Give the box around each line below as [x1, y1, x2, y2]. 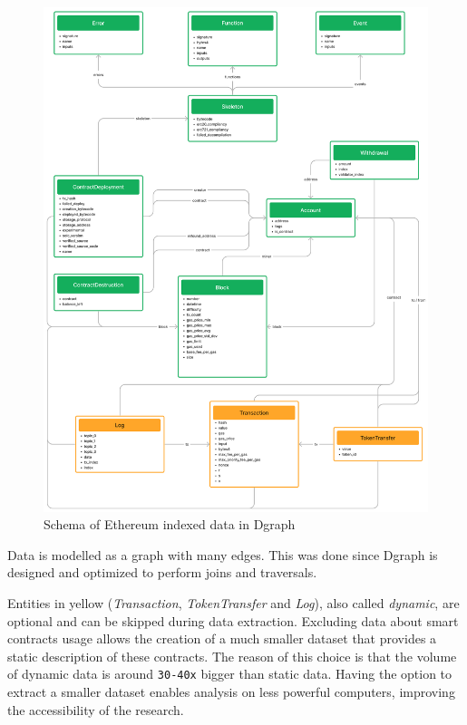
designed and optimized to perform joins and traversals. [7, 563, 317, 582]
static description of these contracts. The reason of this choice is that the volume [7, 646, 457, 665]
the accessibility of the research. [7, 700, 184, 719]
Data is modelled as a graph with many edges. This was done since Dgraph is [7, 545, 438, 564]
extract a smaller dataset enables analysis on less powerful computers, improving [7, 682, 455, 701]
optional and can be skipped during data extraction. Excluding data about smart [7, 611, 459, 630]
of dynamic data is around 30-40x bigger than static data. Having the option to [7, 664, 452, 683]
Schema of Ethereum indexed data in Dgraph [44, 515, 296, 534]
